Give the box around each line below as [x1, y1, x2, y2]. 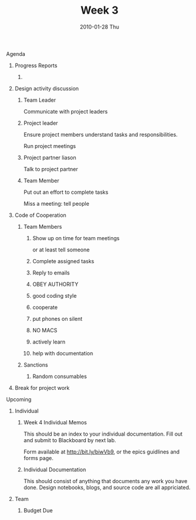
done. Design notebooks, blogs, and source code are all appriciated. [23, 484, 191, 491]
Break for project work [14, 384, 70, 391]
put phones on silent [32, 315, 83, 322]
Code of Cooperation [14, 212, 67, 219]
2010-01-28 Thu [79, 23, 120, 30]
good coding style [32, 292, 77, 299]
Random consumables [32, 373, 87, 380]
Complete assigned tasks [32, 257, 95, 264]
